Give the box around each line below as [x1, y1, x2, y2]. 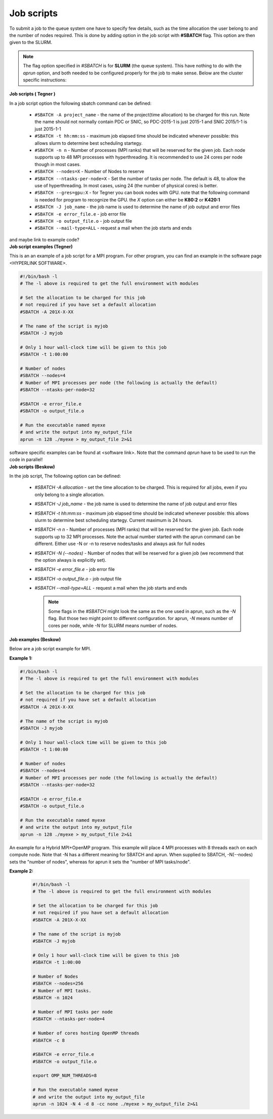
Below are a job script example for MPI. [9, 646, 92, 652]
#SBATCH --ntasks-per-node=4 [32, 1016, 105, 1022]
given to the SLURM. [9, 39, 53, 46]
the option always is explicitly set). [34, 557, 107, 563]
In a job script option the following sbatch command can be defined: [9, 100, 152, 106]
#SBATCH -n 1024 [32, 995, 73, 1001]
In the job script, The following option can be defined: [9, 473, 121, 479]
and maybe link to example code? [9, 236, 79, 242]
